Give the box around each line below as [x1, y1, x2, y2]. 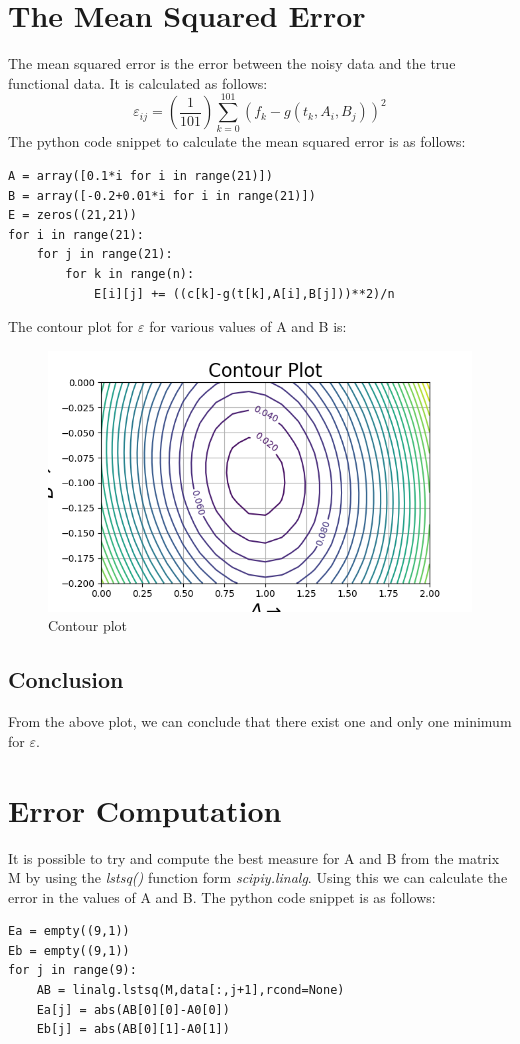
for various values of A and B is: [149, 316, 347, 337]
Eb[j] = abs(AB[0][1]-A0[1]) [36, 1022, 230, 1037]
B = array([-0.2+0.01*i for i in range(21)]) [8, 188, 316, 203]
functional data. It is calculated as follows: [8, 72, 268, 93]
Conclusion [8, 664, 124, 695]
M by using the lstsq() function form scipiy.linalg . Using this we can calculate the [8, 867, 508, 888]
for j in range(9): [8, 963, 137, 978]
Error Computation [8, 789, 282, 830]
